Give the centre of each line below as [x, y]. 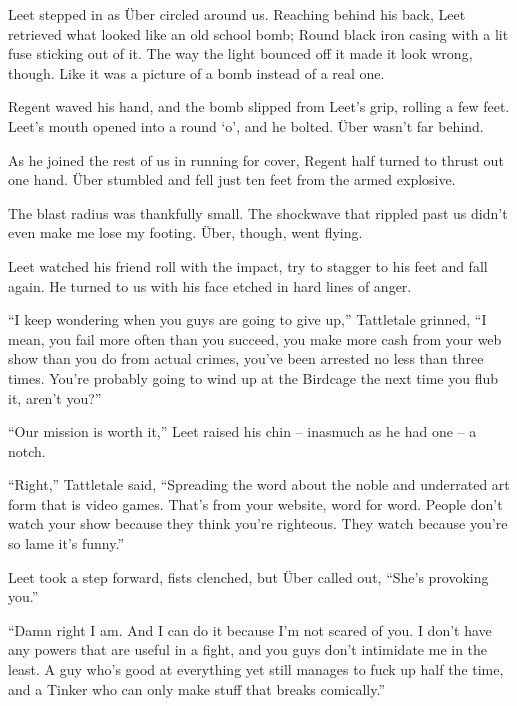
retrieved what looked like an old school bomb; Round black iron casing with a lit [258, 33]
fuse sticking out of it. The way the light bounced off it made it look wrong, [240, 53]
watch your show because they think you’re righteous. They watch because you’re [258, 523]
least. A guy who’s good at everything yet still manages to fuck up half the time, [256, 669]
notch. [27, 450]
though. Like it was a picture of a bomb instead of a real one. [196, 72]
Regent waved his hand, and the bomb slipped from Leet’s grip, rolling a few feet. [259, 106]
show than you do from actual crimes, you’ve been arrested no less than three [246, 358]
